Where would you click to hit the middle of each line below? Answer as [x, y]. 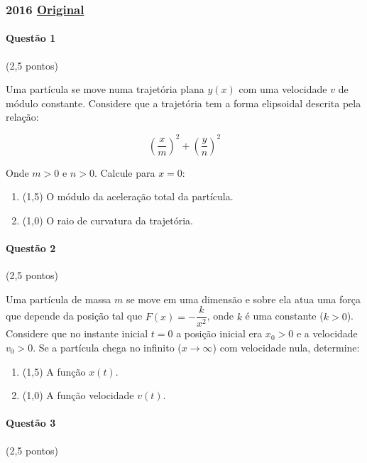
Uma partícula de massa [59, 299]
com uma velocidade [283, 89]
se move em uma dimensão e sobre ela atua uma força [243, 299]
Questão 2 [31, 247]
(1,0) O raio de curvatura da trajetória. [108, 220]
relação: [22, 117]
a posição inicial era [219, 333]
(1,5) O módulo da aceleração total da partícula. [128, 196]
